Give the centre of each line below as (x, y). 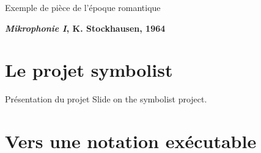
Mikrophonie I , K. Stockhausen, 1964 (85, 28)
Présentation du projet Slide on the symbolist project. (106, 99)
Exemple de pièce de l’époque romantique (83, 7)
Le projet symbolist (89, 70)
